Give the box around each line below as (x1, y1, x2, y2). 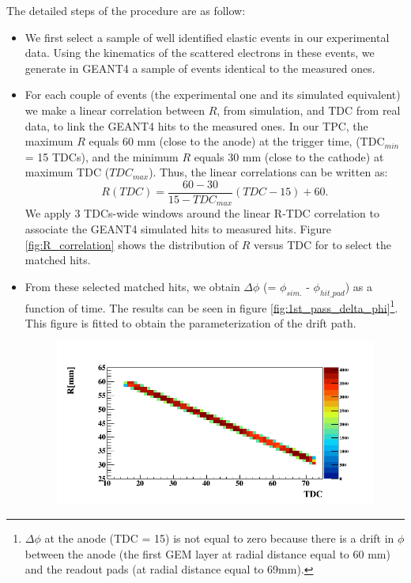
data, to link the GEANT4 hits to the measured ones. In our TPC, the (25, 117, 368, 134)
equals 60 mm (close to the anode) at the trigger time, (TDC (89, 133, 385, 150)
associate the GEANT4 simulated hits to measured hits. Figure (25, 221, 331, 237)
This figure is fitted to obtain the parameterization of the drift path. (25, 314, 356, 331)
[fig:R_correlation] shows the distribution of (25, 236, 239, 252)
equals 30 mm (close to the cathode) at (194, 148, 384, 165)
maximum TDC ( (25, 164, 110, 180)
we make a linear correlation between (25, 101, 205, 118)
